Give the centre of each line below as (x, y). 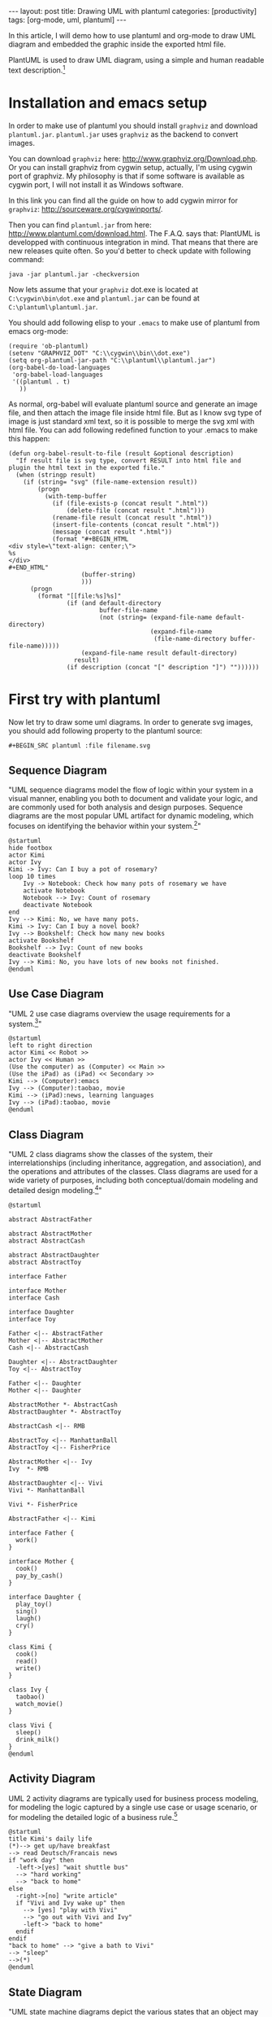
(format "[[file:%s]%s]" (80, 596)
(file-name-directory (190, 638)
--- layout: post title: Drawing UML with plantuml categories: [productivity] (133, 11)
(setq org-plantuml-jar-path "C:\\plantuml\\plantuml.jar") (112, 360)
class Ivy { (28, 1690)
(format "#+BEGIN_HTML (90, 539)
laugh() (29, 1618)
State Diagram (45, 1992)
